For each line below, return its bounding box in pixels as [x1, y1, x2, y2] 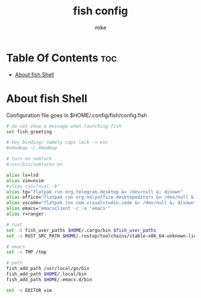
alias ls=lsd [6, 172, 39, 178]
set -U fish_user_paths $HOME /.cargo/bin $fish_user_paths [6, 227, 157, 234]
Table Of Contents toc [6, 51, 117, 64]
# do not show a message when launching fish [6, 123, 121, 129]
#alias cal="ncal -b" [6, 183, 60, 189]
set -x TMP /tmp [6, 249, 47, 255]
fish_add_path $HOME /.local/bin [6, 271, 87, 277]
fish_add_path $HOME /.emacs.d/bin [6, 277, 93, 282]
